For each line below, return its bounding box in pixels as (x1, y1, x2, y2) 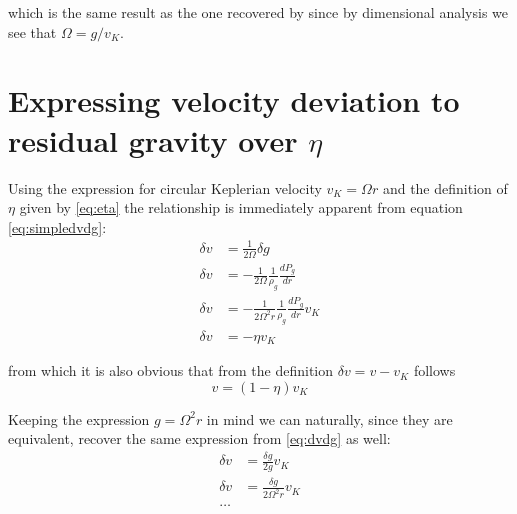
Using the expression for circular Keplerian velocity (8, 177, 322, 198)
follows (413, 360, 456, 381)
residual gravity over (8, 119, 298, 160)
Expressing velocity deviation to (8, 80, 460, 121)
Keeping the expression (8, 408, 150, 429)
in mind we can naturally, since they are (206, 408, 453, 429)
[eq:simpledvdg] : (8, 216, 107, 237)
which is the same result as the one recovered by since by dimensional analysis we (8, 2, 508, 22)
